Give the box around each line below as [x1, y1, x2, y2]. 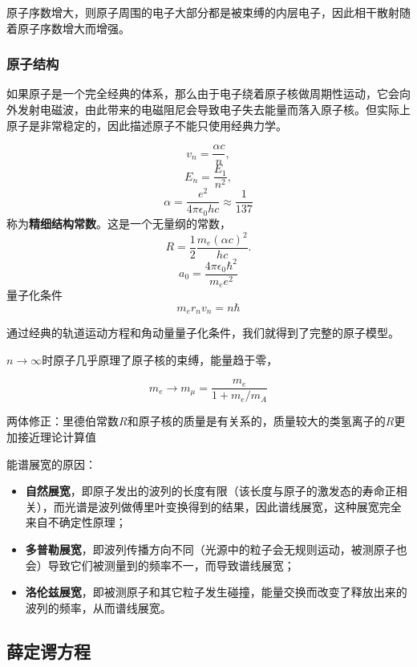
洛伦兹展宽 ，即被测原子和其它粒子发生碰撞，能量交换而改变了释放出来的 [25, 584, 407, 600]
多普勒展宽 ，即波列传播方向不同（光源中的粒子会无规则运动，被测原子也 [25, 540, 407, 557]
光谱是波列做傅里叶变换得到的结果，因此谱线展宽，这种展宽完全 [64, 498, 402, 514]
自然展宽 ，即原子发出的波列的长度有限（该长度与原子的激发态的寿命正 [25, 482, 396, 499]
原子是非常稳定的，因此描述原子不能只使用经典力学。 [6, 116, 287, 133]
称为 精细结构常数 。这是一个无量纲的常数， [6, 214, 231, 231]
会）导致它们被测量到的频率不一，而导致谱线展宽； [25, 556, 295, 573]
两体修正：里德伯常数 [6, 413, 119, 429]
